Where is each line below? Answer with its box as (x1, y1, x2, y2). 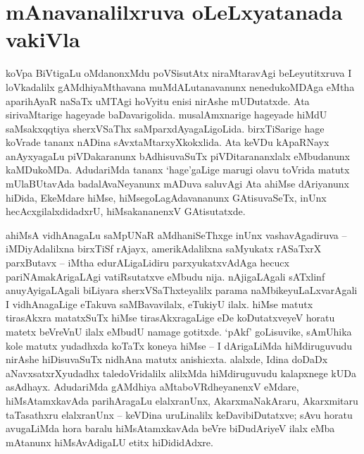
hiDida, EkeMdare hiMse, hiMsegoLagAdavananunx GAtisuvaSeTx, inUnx (6, 190, 327, 204)
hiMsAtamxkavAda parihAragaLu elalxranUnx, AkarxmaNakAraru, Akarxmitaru (6, 393, 358, 407)
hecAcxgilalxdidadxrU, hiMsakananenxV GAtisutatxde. (6, 204, 246, 219)
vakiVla (6, 25, 80, 54)
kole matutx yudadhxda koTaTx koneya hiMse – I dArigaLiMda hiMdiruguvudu (6, 338, 352, 352)
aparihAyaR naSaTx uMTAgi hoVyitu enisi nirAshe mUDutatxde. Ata (6, 93, 310, 108)
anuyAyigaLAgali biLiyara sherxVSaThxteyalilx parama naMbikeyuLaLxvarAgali (6, 283, 358, 297)
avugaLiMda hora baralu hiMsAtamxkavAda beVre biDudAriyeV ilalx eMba (6, 421, 335, 436)
